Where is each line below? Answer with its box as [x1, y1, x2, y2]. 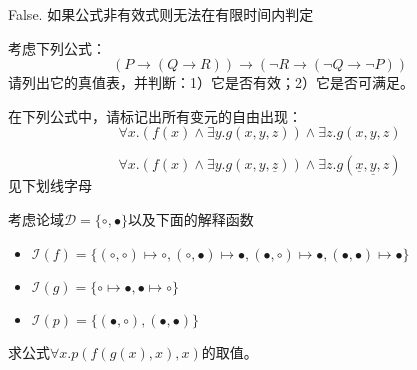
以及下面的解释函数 [127, 208, 254, 229]
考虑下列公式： [8, 37, 106, 58]
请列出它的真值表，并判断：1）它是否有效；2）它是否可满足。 [8, 72, 414, 93]
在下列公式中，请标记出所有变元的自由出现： [8, 105, 302, 126]
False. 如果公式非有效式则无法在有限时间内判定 [8, 4, 314, 24]
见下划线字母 [8, 175, 92, 196]
